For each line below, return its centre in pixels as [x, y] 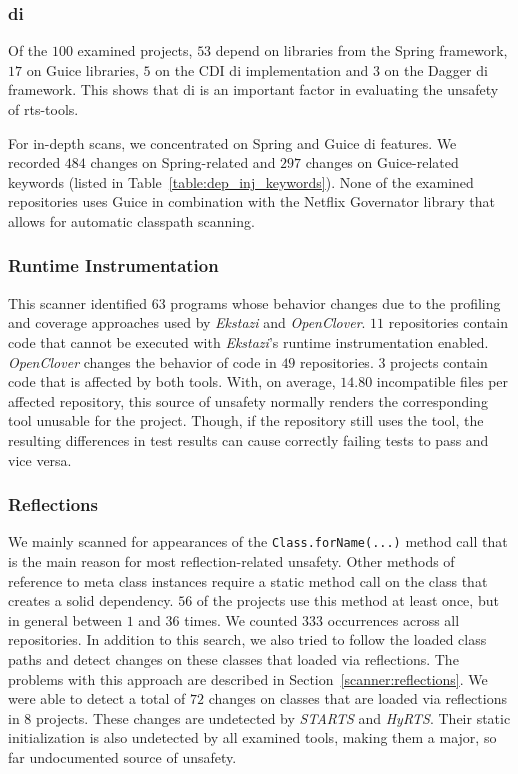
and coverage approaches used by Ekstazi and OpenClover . [187, 322]
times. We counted [241, 619]
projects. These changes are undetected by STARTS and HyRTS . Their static [273, 717]
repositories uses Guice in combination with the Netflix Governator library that [251, 201]
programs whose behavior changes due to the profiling [335, 302]
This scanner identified [78, 302]
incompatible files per [442, 381]
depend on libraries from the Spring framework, [361, 50]
